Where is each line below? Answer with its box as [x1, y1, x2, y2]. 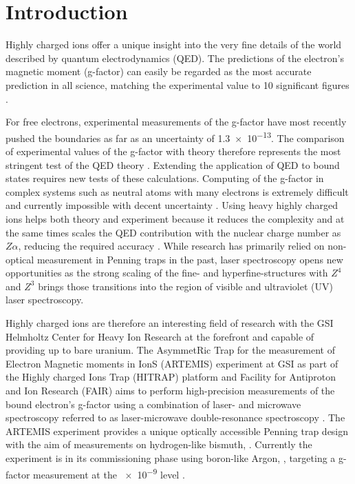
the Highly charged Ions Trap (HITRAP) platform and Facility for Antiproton [6, 370, 336, 384]
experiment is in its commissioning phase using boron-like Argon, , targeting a [6, 451, 336, 465]
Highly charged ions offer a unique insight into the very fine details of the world [6, 37, 342, 52]
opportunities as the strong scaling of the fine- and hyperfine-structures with [6, 265, 328, 280]
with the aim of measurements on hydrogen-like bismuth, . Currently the [6, 437, 312, 452]
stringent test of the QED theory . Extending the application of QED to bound [6, 157, 340, 172]
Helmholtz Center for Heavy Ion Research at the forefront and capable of [6, 329, 314, 343]
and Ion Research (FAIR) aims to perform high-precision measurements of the [6, 383, 335, 398]
